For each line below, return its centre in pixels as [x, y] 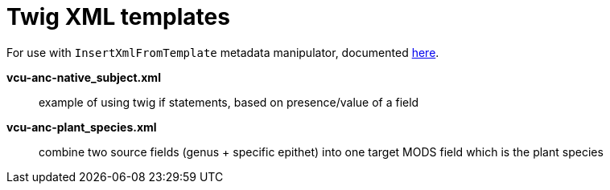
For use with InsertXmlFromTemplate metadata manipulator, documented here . [223, 52]
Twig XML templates [118, 17]
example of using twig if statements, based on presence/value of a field [229, 102]
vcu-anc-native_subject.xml [84, 77]
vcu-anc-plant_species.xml [82, 127]
